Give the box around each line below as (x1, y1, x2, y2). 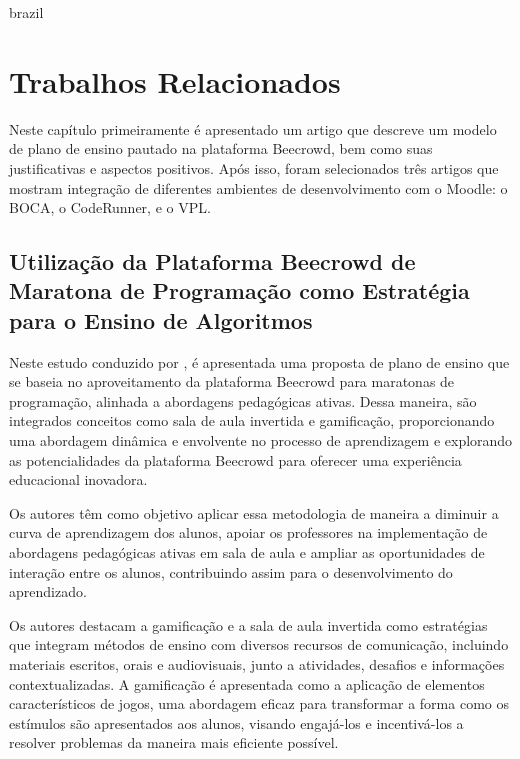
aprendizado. (9, 581, 87, 602)
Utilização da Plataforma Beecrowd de (9, 246, 416, 277)
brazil (9, 2, 44, 22)
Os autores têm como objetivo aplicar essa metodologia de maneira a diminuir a (9, 502, 499, 523)
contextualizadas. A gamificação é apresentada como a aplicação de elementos (9, 673, 485, 694)
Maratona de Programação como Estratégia (9, 275, 470, 306)
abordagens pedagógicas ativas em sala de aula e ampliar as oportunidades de (9, 542, 485, 563)
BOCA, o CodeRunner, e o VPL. (9, 197, 211, 218)
